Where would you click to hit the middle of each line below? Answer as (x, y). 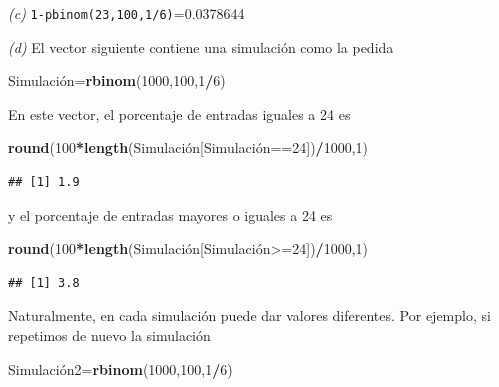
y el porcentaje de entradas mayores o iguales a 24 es (170, 214)
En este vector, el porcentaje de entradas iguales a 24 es (179, 113)
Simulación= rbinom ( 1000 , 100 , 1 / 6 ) (117, 80)
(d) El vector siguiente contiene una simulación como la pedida (201, 46)
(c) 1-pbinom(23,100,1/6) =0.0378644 (126, 13)
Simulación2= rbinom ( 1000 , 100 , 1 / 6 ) (120, 368)
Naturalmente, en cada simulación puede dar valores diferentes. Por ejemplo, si (249, 315)
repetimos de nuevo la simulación (109, 335)
